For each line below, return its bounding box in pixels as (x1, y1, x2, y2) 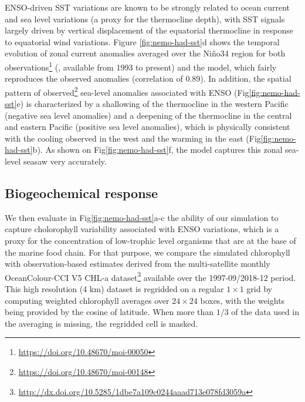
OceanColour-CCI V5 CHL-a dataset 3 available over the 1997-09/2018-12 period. (5, 269, 296, 283)
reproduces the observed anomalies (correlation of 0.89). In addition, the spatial (5, 72, 292, 85)
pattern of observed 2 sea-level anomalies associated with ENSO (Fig (5, 84, 249, 98)
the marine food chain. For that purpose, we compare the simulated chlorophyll (5, 246, 290, 258)
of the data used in (231, 306, 299, 318)
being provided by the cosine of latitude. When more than (5, 306, 214, 318)
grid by (246, 283, 272, 295)
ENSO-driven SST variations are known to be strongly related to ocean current (5, 1, 290, 13)
